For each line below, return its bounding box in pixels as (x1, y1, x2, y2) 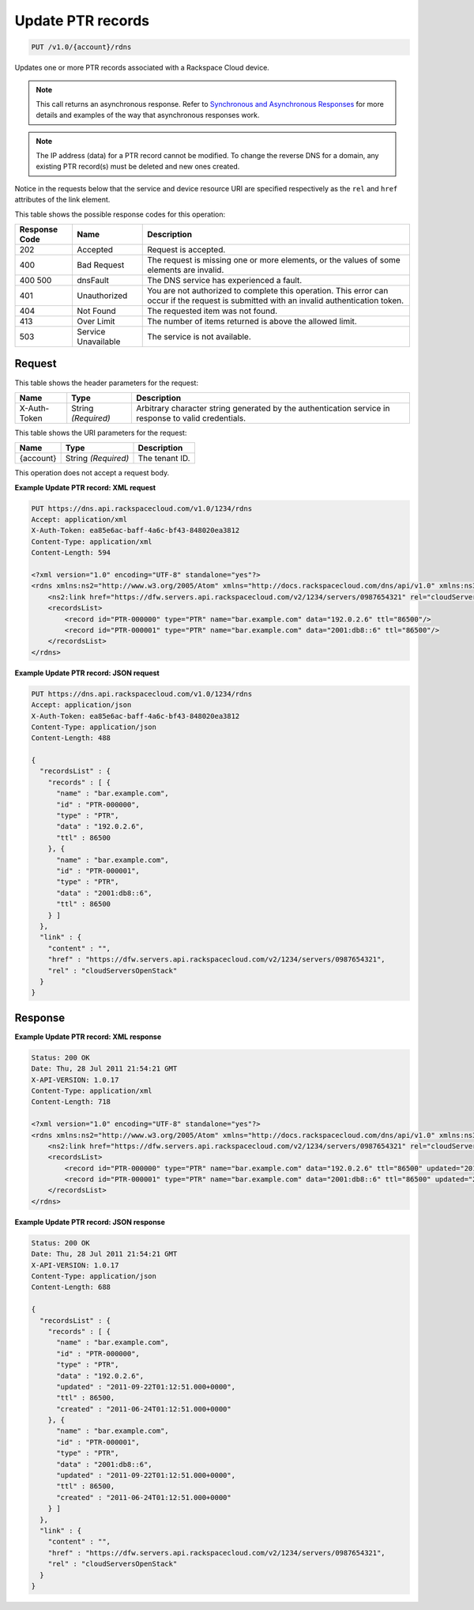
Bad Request (77, 259, 125, 270)
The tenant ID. (137, 453, 190, 464)
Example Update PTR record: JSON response (14, 1217, 166, 1226)
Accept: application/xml (31, 515, 128, 524)
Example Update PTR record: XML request (14, 482, 156, 492)
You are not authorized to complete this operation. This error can (147, 285, 389, 297)
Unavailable (77, 336, 121, 347)
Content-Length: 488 (31, 734, 111, 743)
